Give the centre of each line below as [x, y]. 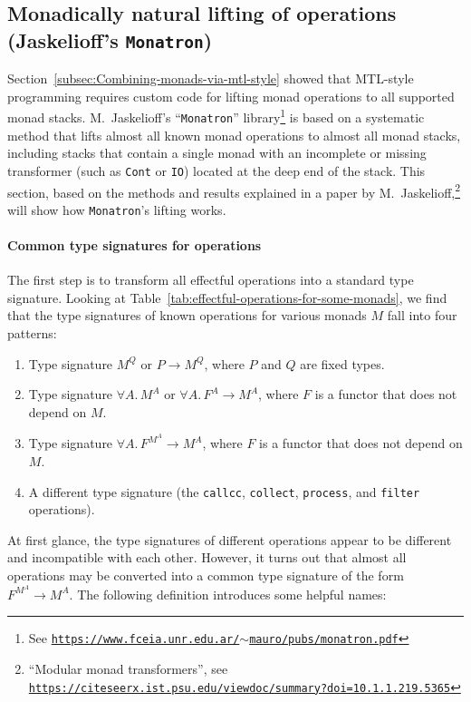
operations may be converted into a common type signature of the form [206, 575]
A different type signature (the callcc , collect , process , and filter [224, 491]
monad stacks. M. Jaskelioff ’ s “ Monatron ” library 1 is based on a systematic [216, 116]
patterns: [32, 333]
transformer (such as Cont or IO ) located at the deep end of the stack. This [216, 170]
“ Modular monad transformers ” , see [128, 668]
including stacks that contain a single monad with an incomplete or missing [217, 153]
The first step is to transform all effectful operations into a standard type [211, 280]
